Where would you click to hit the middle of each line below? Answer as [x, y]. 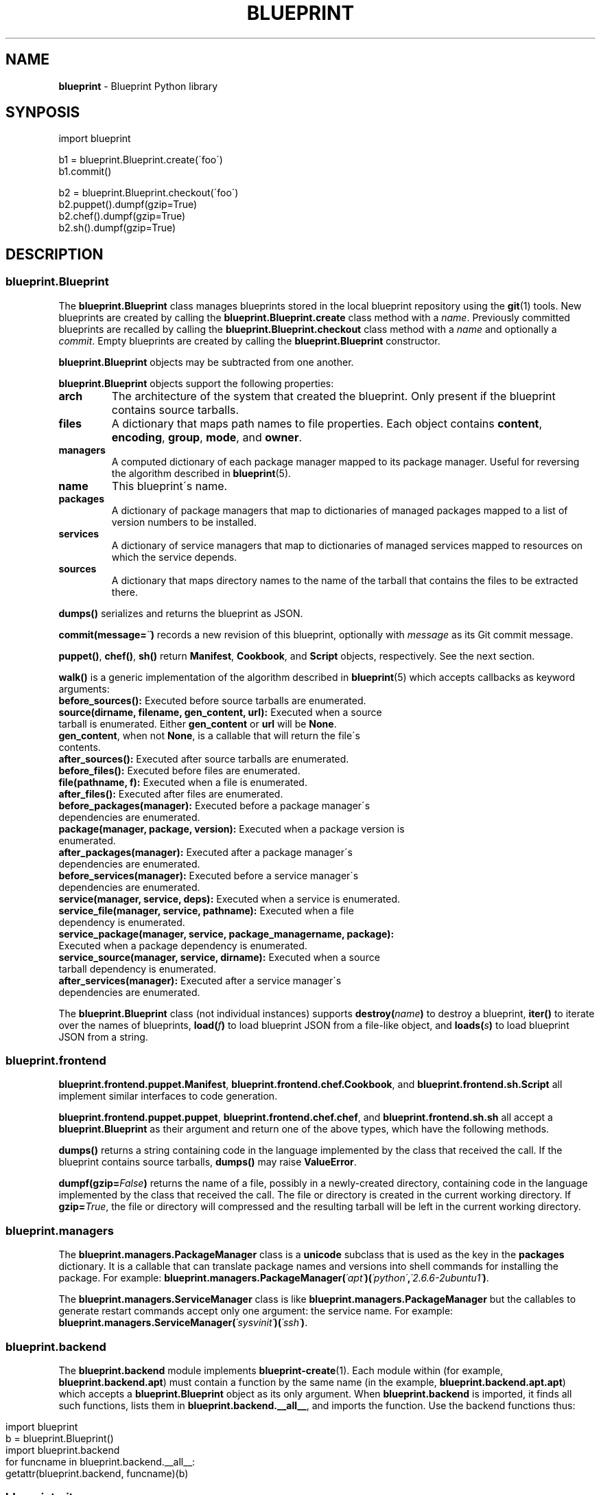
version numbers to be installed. [184, 522]
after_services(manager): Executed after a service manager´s [200, 980]
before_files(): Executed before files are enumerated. [179, 770]
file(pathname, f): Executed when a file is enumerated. [183, 782]
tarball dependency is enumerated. [138, 969]
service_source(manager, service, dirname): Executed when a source [219, 957]
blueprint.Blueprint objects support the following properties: [196, 383]
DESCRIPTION [55, 254]
